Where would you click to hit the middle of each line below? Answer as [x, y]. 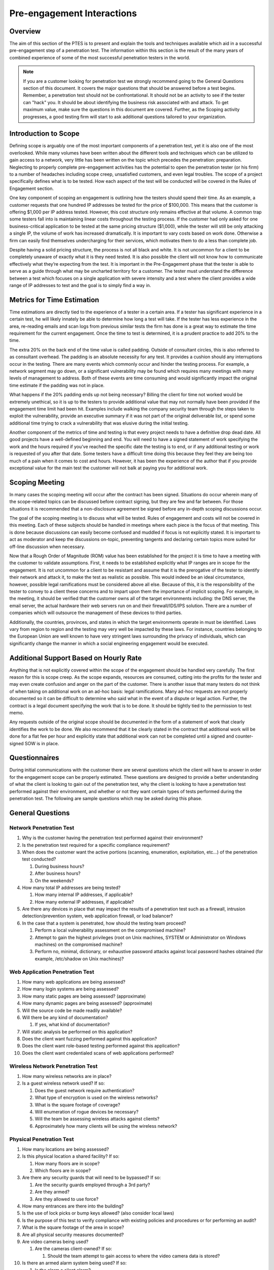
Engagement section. [32, 188]
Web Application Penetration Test [52, 972]
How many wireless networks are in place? [67, 1076]
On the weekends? [54, 880]
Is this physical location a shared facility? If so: [71, 1156]
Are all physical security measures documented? [73, 1234]
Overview [25, 31]
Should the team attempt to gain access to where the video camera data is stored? [134, 1256]
